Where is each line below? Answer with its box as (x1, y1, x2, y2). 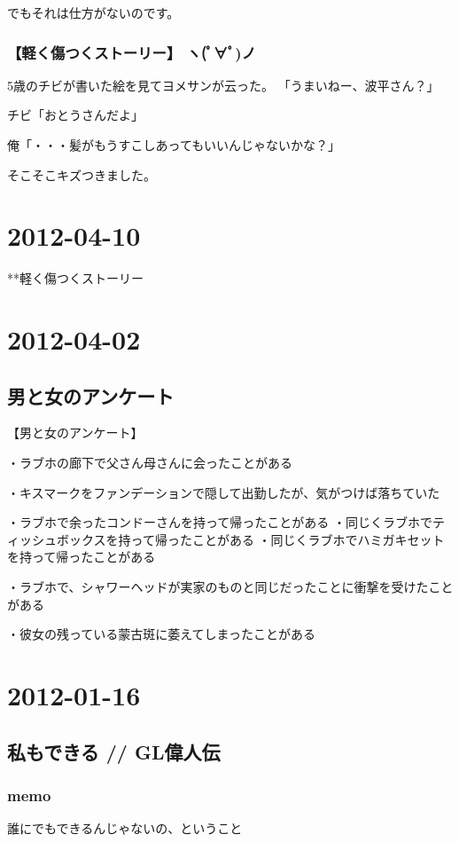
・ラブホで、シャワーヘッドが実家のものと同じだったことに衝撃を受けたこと (7, 578, 454, 596)
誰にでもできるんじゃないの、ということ (7, 819, 243, 838)
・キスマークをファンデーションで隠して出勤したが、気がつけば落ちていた (7, 483, 440, 501)
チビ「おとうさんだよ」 (7, 106, 144, 124)
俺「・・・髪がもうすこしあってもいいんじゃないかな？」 (7, 136, 340, 153)
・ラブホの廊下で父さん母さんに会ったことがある (7, 453, 292, 472)
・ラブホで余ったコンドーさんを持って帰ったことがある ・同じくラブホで (7, 513, 432, 531)
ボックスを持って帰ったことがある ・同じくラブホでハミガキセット (56, 530, 445, 548)
